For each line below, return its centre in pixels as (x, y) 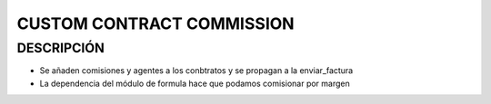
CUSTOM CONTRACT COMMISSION (155, 24)
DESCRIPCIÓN (60, 48)
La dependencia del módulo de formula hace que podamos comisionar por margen (195, 83)
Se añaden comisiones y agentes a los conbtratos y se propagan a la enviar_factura (196, 71)
